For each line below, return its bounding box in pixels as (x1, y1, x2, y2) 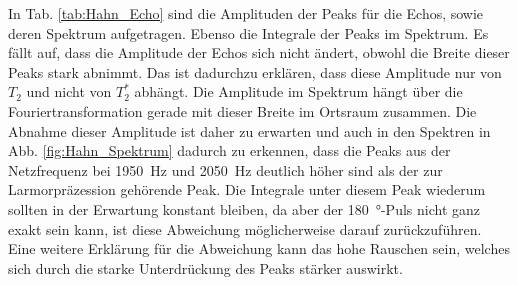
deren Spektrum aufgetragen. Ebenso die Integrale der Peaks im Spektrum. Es (8, 22, 489, 43)
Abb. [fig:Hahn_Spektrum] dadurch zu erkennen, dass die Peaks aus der (8, 140, 451, 161)
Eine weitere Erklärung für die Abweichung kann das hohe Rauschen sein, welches (8, 238, 510, 259)
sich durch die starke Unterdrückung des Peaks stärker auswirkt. (8, 257, 403, 278)
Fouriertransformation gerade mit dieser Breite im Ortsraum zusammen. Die (8, 100, 477, 121)
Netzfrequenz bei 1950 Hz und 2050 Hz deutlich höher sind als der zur (8, 159, 443, 180)
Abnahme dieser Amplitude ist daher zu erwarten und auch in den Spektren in (8, 120, 491, 141)
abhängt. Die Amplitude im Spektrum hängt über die (134, 81, 463, 102)
